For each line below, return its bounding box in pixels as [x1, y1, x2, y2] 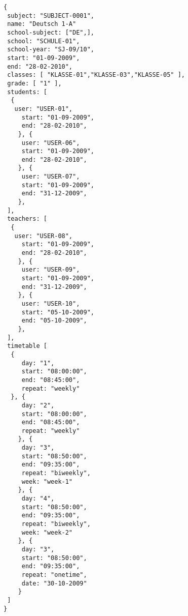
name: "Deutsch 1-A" [7, 20, 77, 28]
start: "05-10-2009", [21, 308, 94, 316]
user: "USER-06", [21, 139, 80, 146]
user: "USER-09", [21, 266, 80, 274]
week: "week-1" [21, 478, 73, 485]
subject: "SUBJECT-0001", [7, 12, 94, 19]
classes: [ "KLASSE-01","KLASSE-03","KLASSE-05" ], [7, 71, 185, 79]
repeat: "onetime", [21, 571, 87, 578]
